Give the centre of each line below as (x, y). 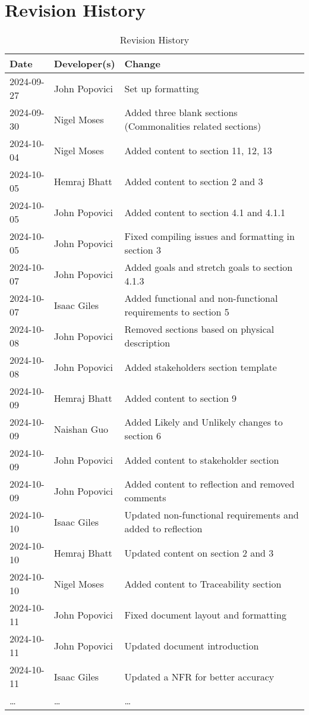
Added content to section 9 (181, 398)
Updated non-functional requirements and (212, 515)
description (147, 343)
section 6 (143, 436)
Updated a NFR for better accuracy (199, 676)
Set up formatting (162, 88)
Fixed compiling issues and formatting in (209, 236)
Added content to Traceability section (203, 583)
